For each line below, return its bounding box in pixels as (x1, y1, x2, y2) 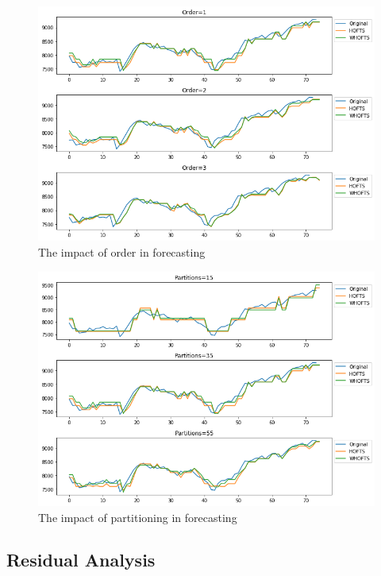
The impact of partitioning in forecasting (38, 508, 237, 525)
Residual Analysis (6, 547, 156, 572)
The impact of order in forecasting (38, 243, 206, 260)
